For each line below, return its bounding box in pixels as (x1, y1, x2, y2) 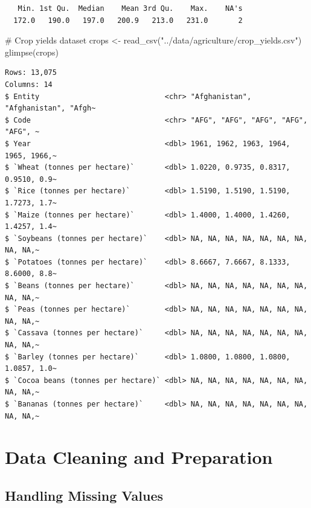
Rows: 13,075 (5, 68, 57, 77)
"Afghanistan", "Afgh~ (5, 104, 96, 113)
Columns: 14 (5, 80, 53, 89)
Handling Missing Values (5, 486, 164, 504)
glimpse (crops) (5, 45, 59, 58)
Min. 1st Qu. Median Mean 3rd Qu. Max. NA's (18, 4, 243, 13)
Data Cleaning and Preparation (5, 445, 273, 469)
